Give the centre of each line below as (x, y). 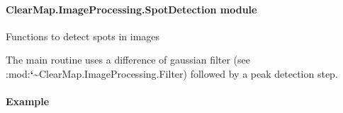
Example (28, 101)
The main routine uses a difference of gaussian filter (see (128, 60)
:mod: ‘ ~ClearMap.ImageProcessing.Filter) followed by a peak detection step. (172, 73)
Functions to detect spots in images (83, 36)
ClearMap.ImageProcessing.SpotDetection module (131, 9)
